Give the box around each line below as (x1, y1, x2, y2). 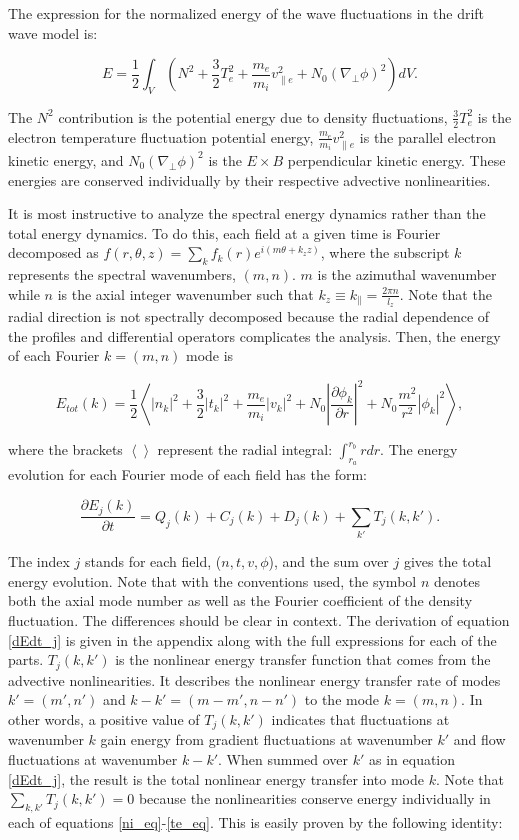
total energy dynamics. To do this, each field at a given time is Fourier (8, 222, 441, 243)
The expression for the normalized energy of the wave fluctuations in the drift (8, 3, 485, 23)
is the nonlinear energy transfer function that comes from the (115, 649, 491, 670)
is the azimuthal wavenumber (317, 264, 497, 285)
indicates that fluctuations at (271, 708, 450, 729)
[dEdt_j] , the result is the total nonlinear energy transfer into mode (8, 768, 425, 789)
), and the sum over (268, 551, 389, 572)
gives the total (403, 551, 492, 572)
